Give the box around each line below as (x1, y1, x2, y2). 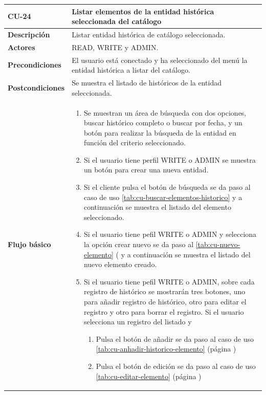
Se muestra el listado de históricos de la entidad (72, 77, 221, 88)
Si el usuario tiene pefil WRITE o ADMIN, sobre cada (83, 276, 255, 287)
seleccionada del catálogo (72, 16, 162, 27)
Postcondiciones (8, 82, 65, 93)
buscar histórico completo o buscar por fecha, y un (83, 117, 242, 128)
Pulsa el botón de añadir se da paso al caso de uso (96, 333, 254, 344)
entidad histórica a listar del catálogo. (72, 64, 190, 75)
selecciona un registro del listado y (83, 316, 192, 327)
